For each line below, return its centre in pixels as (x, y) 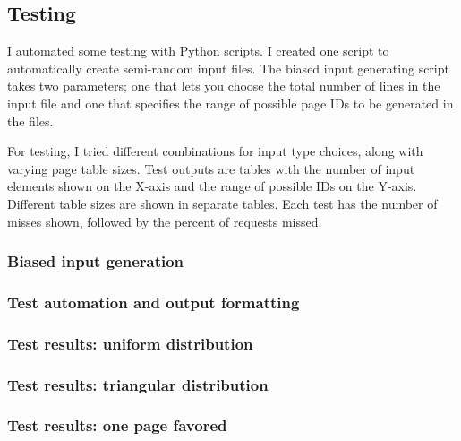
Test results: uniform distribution (130, 343)
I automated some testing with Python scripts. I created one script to (198, 51)
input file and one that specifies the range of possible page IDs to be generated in (230, 103)
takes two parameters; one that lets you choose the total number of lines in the (224, 86)
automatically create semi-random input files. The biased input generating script (228, 68)
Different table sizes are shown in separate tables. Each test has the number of (222, 203)
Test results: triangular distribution (138, 384)
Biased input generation (96, 261)
